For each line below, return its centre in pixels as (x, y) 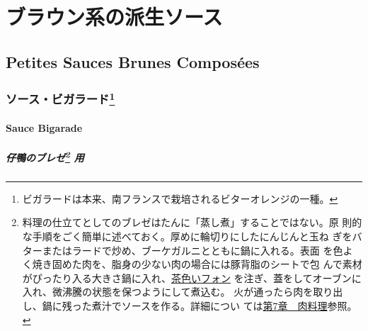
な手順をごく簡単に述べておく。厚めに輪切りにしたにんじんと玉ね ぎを (187, 236)
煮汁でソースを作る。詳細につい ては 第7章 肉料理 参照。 (224, 306)
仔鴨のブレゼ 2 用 (45, 156)
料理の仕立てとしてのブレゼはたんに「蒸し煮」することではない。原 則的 (192, 222)
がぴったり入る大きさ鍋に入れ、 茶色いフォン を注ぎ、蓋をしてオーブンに (192, 277)
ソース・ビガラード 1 (61, 98)
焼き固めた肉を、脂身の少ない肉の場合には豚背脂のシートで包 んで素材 (197, 264)
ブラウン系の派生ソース (114, 17)
